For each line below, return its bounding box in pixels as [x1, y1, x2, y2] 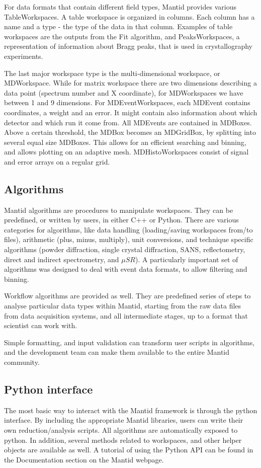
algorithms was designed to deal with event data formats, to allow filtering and [4, 264, 247, 274]
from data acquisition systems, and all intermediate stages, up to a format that [4, 310, 248, 321]
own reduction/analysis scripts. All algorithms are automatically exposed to [4, 425, 238, 435]
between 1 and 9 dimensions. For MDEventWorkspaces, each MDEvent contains [4, 97, 250, 108]
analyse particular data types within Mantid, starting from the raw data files [4, 300, 241, 311]
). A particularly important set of [135, 254, 238, 264]
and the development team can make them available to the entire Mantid [4, 347, 229, 357]
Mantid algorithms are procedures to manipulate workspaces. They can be [4, 204, 233, 215]
